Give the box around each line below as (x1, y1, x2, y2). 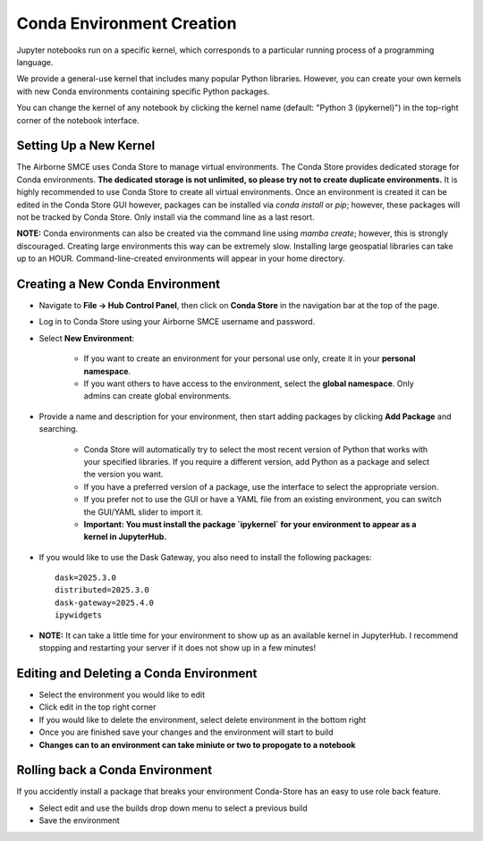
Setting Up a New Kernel (16, 139, 156, 154)
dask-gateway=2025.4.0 (55, 597, 155, 608)
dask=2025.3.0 (55, 573, 116, 583)
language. (16, 56, 54, 67)
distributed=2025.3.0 (55, 585, 149, 595)
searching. (38, 424, 79, 434)
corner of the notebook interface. (16, 114, 140, 125)
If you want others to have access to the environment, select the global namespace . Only (83, 378, 415, 389)
